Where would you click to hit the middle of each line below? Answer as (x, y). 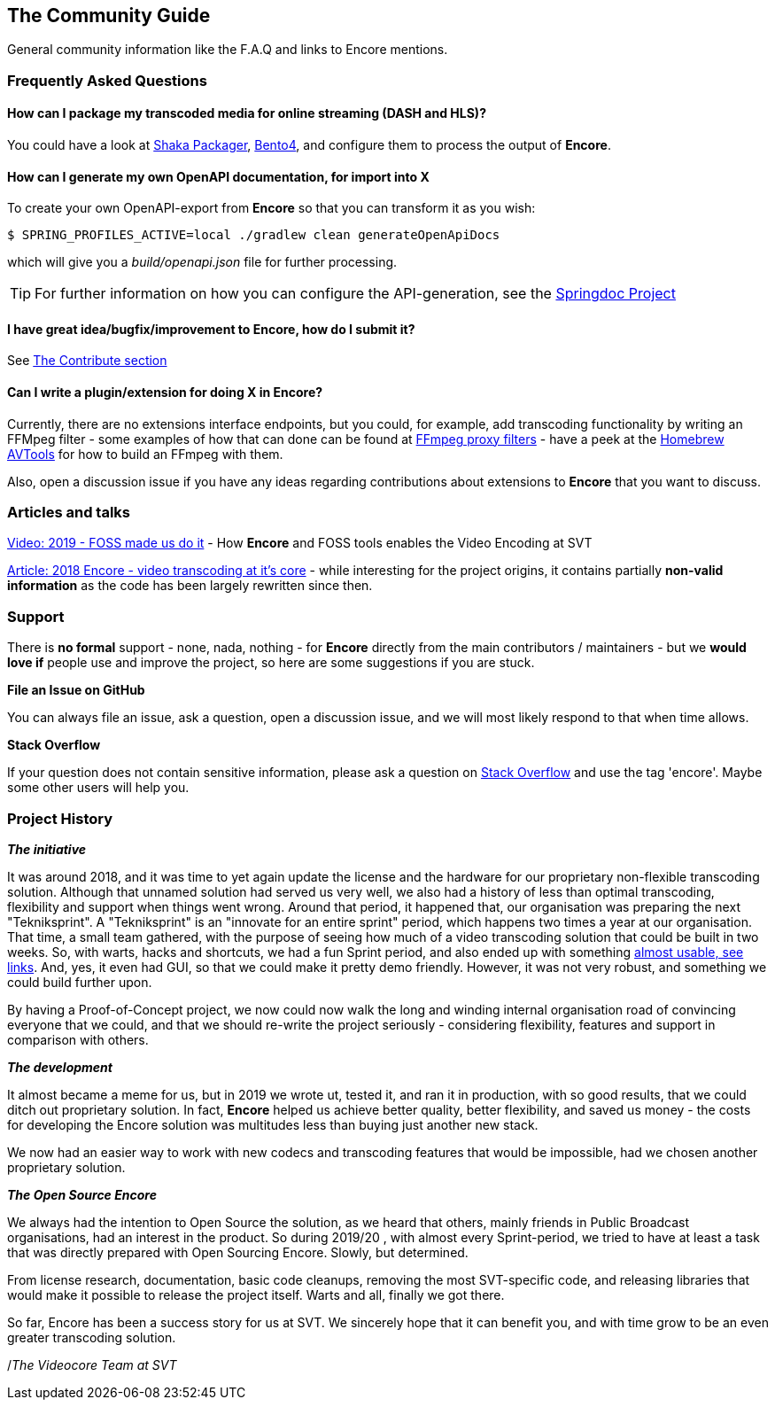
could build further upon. (80, 982)
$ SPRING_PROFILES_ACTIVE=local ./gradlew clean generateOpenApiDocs (254, 235)
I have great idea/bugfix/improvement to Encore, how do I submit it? (211, 329)
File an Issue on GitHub (76, 690)
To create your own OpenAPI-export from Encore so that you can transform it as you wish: (271, 208)
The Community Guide (109, 16)
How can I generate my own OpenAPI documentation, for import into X (218, 176)
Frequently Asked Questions (107, 80)
